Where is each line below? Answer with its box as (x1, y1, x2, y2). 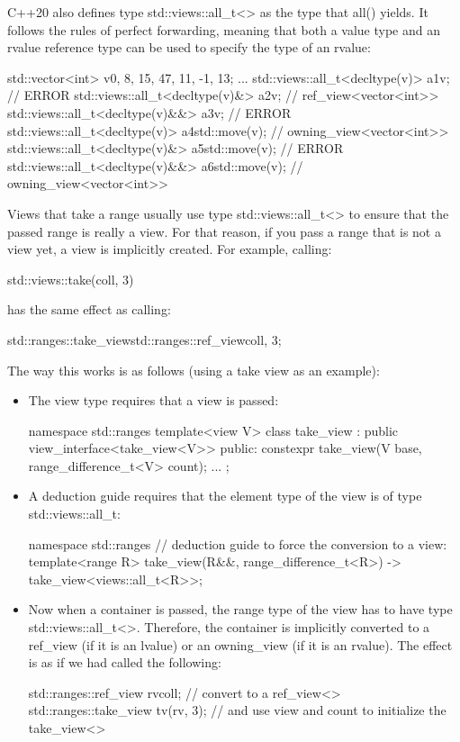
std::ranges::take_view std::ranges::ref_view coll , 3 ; (7, 330, 282, 348)
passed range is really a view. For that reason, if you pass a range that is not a (7, 222, 441, 240)
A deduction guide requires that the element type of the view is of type (28, 486, 422, 505)
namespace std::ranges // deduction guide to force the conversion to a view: (28, 534, 447, 553)
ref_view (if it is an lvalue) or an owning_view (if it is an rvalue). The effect (28, 635, 453, 654)
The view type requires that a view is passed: (28, 391, 279, 410)
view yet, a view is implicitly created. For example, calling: (7, 240, 332, 258)
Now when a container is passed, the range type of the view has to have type (28, 600, 453, 619)
